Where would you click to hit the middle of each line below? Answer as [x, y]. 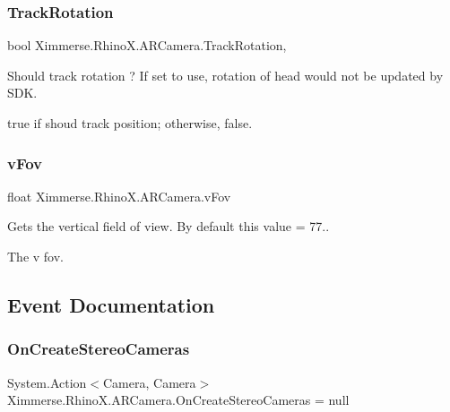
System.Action [47, 382]
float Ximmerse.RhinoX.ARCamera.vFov [119, 196]
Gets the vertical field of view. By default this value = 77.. [169, 226]
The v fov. [35, 256]
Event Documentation [111, 304]
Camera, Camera [150, 382]
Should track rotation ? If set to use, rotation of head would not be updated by [225, 75]
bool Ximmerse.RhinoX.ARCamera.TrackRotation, [147, 45]
